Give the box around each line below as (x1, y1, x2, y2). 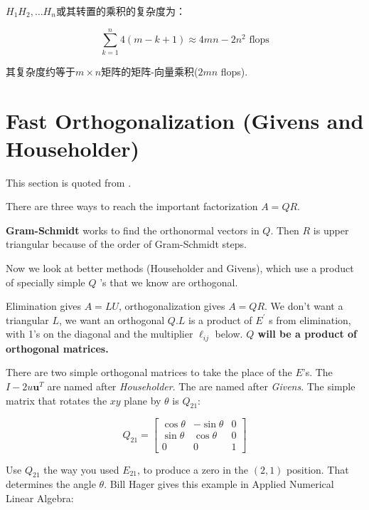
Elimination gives (6, 298, 82, 313)
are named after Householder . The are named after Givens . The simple (47, 379, 355, 394)
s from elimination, (269, 312, 351, 327)
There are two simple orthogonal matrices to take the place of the (6, 365, 292, 380)
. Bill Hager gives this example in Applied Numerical (104, 477, 334, 491)
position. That (287, 462, 349, 477)
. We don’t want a (264, 298, 343, 313)
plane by (124, 392, 161, 407)
